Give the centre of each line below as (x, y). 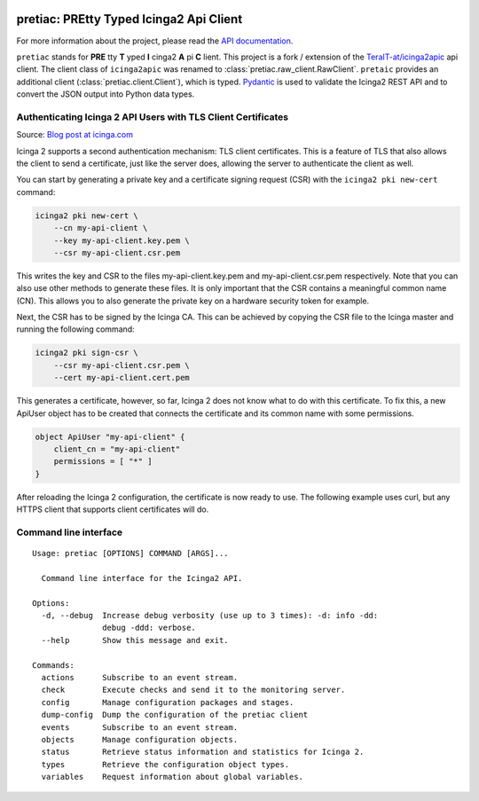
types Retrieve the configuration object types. (165, 764)
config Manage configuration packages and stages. (168, 702)
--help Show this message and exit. (135, 640)
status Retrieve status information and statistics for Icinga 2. (203, 752)
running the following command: (75, 329)
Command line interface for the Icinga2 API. (142, 578)
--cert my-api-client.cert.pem (122, 378)
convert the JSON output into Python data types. (106, 94)
